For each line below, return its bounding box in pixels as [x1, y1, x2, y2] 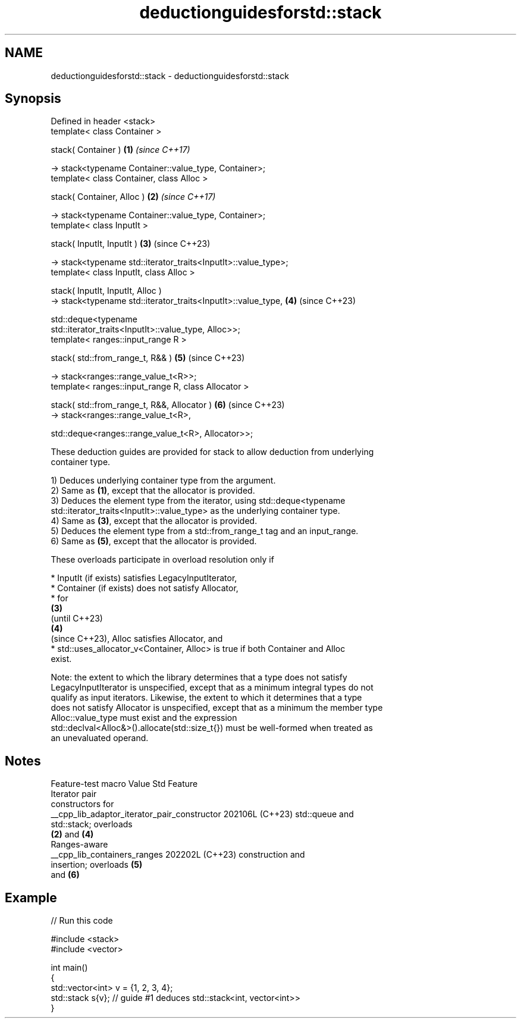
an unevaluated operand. [51, 733, 149, 743]
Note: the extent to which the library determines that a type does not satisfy [51, 672, 347, 683]
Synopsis [5, 91, 61, 106]
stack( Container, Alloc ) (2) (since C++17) [51, 192, 216, 202]
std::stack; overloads [51, 819, 133, 830]
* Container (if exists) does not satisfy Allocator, [51, 583, 238, 594]
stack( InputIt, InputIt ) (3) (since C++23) [51, 239, 211, 249]
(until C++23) [51, 613, 103, 624]
